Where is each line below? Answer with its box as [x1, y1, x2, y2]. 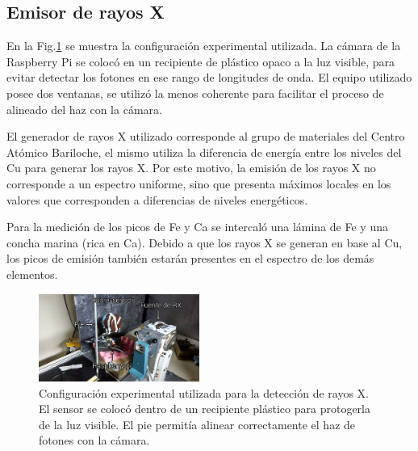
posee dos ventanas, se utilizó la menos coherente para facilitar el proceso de [6, 84, 384, 101]
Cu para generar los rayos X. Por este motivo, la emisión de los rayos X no [6, 159, 376, 176]
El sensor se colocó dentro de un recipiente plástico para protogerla [39, 400, 370, 417]
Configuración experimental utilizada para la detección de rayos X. [39, 384, 369, 401]
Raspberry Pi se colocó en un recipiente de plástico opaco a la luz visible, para [6, 53, 395, 70]
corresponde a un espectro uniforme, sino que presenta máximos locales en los [6, 175, 391, 192]
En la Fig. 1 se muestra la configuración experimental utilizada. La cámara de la [6, 37, 401, 54]
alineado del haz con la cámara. [6, 100, 162, 117]
